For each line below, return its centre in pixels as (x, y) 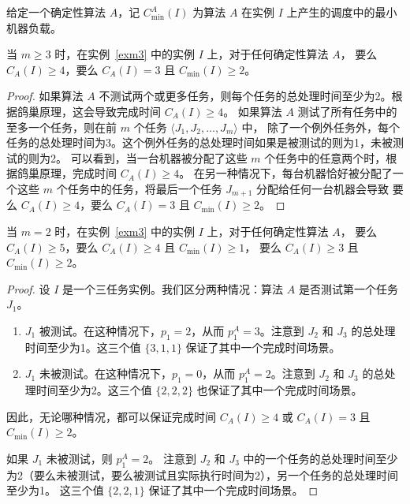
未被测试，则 (79, 458)
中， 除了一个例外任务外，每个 (321, 127)
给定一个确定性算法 (56, 12)
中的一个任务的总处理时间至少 (321, 458)
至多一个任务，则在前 (61, 127)
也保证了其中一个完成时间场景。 (280, 390)
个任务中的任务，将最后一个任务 (139, 188)
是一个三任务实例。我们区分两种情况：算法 (173, 288)
